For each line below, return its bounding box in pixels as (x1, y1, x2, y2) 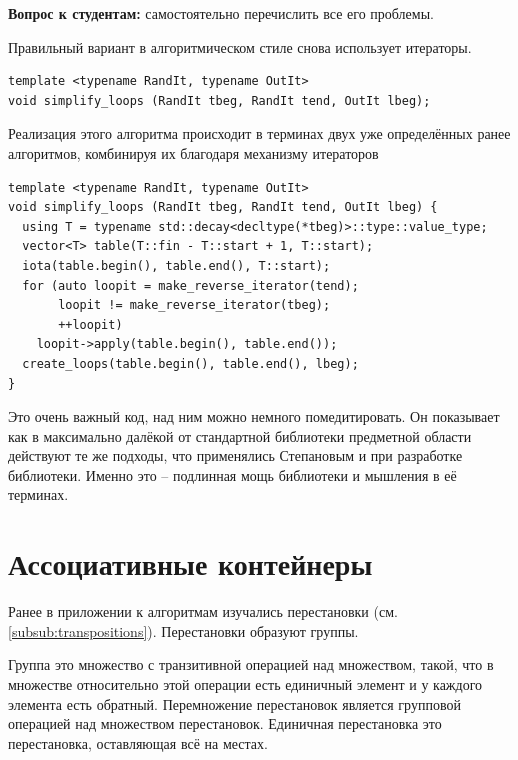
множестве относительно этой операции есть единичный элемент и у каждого (8, 673, 483, 694)
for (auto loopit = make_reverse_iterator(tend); (22, 278, 359, 293)
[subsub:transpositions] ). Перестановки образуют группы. (8, 620, 359, 641)
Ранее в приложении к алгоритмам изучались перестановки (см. (8, 601, 398, 622)
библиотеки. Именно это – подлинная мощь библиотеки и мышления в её (8, 464, 457, 485)
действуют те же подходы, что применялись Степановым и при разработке (8, 445, 463, 466)
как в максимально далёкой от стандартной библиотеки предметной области (8, 425, 472, 446)
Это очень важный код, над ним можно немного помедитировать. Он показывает (8, 406, 500, 427)
